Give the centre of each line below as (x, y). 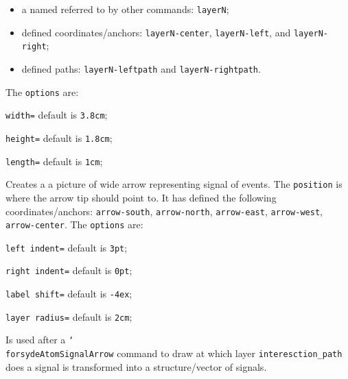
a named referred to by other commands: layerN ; (125, 9)
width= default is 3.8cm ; (57, 115)
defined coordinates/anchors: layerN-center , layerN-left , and (156, 32)
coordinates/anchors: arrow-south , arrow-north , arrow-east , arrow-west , (164, 211)
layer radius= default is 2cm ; (69, 316)
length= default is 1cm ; (54, 161)
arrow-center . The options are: (74, 224)
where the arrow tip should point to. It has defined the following (141, 197)
